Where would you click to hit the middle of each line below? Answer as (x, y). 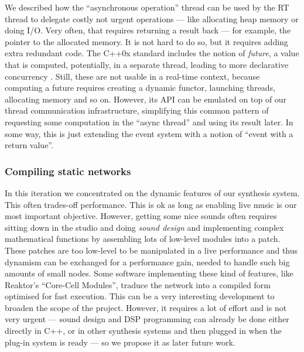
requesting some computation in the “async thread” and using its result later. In (149, 122)
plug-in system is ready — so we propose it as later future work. (120, 342)
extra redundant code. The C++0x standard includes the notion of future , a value (152, 53)
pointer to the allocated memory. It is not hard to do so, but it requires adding (146, 41)
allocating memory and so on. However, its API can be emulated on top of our (146, 99)
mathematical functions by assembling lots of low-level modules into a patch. (143, 239)
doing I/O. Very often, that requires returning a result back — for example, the (148, 30)
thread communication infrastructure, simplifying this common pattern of (137, 110)
